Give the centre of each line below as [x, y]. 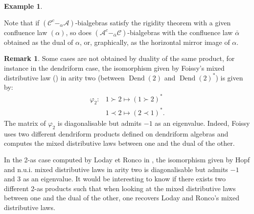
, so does [79, 32]
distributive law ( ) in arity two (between [64, 77]
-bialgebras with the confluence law [180, 32]
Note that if [22, 22]
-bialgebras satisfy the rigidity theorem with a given [153, 22]
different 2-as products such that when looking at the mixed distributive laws [120, 188]
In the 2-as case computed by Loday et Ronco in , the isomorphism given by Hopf [127, 159]
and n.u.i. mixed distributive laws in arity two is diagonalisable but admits [116, 169]
